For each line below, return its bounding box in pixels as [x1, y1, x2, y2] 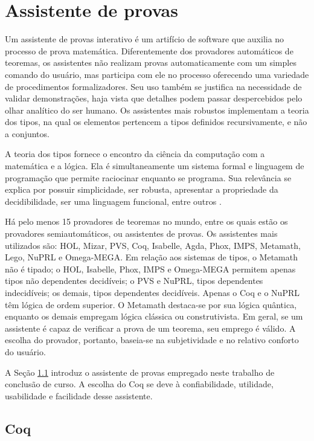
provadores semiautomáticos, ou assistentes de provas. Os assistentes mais [5, 227, 278, 240]
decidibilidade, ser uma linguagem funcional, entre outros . [5, 195, 222, 207]
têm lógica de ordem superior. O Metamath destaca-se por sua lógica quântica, [5, 298, 297, 311]
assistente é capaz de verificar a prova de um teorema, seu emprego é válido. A [5, 321, 296, 334]
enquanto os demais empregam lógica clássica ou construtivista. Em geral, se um [5, 310, 303, 323]
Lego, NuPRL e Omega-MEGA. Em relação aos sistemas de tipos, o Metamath [5, 251, 298, 263]
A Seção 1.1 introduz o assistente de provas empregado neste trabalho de [5, 365, 275, 378]
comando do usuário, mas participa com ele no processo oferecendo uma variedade [5, 68, 309, 80]
